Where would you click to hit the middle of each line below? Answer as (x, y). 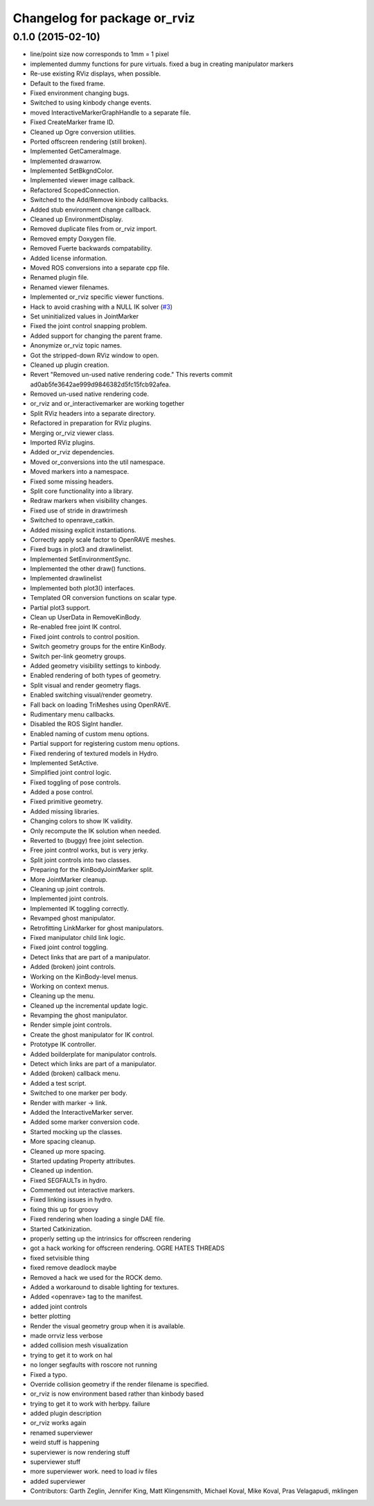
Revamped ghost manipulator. (73, 918)
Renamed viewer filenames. (70, 287)
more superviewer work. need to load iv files (94, 1471)
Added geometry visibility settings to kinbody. (96, 666)
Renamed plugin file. (60, 277)
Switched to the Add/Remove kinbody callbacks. (99, 200)
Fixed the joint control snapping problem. (89, 326)
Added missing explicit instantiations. (83, 530)
